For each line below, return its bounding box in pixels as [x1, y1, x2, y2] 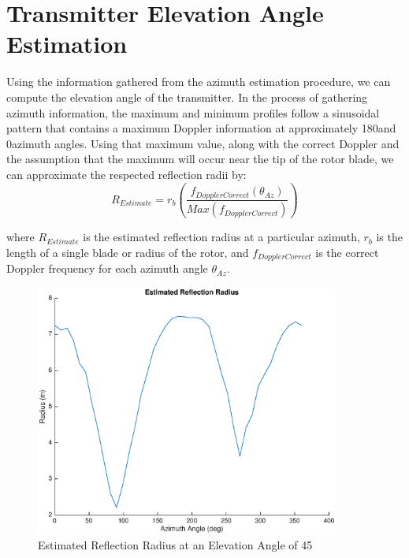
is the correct [315, 244, 379, 260]
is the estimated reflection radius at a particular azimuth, [83, 229, 360, 245]
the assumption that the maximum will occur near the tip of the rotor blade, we [6, 151, 394, 167]
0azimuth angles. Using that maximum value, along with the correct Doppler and [6, 135, 400, 151]
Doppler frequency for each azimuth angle [6, 260, 208, 277]
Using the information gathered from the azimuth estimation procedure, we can [6, 73, 391, 90]
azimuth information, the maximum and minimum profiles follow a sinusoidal [6, 104, 380, 121]
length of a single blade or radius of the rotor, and [6, 244, 249, 260]
